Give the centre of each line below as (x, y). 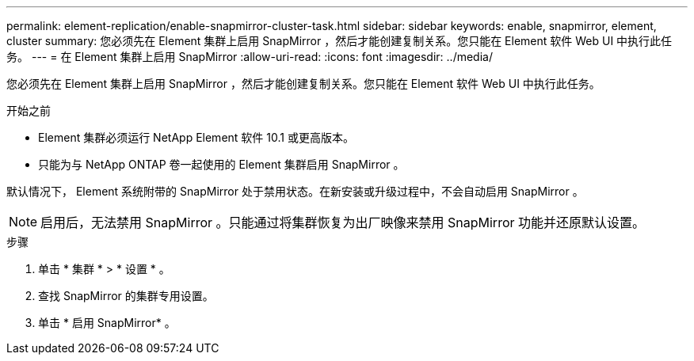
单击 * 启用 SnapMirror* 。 (107, 323)
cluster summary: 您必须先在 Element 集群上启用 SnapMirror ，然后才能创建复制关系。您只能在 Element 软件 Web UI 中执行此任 (339, 41)
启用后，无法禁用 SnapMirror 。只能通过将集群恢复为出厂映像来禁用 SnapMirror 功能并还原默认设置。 (343, 222)
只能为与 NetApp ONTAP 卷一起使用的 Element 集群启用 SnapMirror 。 (221, 164)
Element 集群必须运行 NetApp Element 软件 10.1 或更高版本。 (196, 137)
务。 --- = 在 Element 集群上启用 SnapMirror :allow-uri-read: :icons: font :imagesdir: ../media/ (250, 57)
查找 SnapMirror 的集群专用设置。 (126, 296)
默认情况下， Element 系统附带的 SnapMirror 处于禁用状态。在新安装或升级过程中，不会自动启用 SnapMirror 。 (295, 191)
